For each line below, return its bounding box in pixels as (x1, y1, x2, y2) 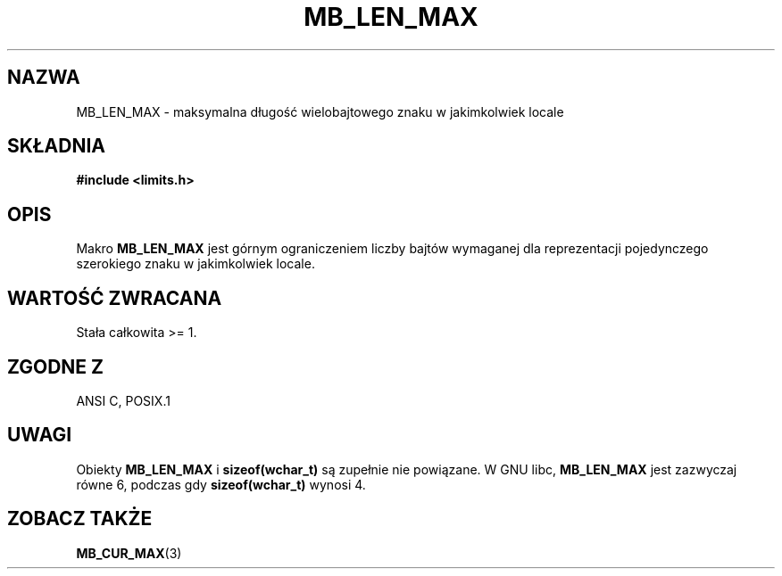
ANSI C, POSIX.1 (76, 392, 171, 408)
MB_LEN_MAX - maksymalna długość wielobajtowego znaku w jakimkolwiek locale (76, 103, 564, 119)
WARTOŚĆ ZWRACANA (7, 286, 222, 309)
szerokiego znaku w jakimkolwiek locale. (76, 256, 315, 272)
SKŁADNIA (7, 135, 105, 158)
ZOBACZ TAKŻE (7, 507, 153, 531)
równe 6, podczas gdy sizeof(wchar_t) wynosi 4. (76, 476, 366, 492)
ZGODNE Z (7, 355, 104, 378)
